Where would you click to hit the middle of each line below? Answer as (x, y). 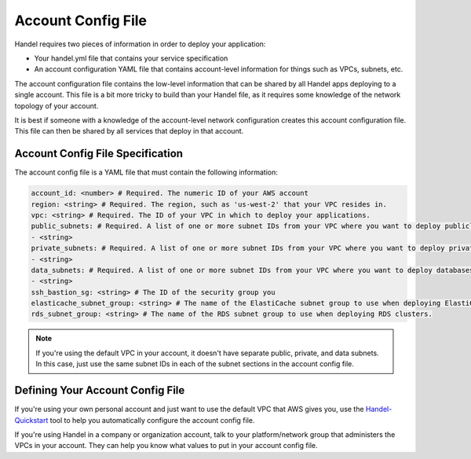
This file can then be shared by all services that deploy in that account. (129, 131)
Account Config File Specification (99, 154)
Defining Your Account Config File (100, 390)
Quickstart (31, 420)
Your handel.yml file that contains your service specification (131, 58)
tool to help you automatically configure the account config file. (152, 420)
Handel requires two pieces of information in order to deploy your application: (140, 44)
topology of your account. (57, 105)
